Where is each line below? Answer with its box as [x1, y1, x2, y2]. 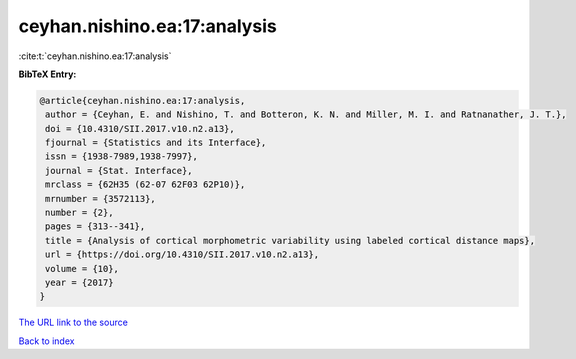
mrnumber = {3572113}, [45, 193, 157, 204]
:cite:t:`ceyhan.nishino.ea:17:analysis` [18, 50, 172, 62]
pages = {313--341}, [45, 221, 146, 232]
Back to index [18, 335, 75, 347]
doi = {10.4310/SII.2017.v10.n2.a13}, [45, 123, 235, 134]
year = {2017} [45, 277, 114, 288]
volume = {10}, [45, 263, 120, 274]
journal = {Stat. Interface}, [45, 165, 194, 176]
